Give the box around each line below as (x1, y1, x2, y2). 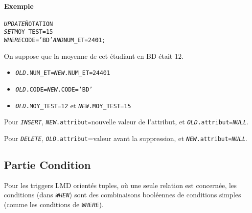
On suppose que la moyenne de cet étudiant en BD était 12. (4, 50, 183, 61)
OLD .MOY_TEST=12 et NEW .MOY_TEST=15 (15, 100, 131, 110)
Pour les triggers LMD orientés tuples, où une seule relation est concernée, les (4, 180, 237, 190)
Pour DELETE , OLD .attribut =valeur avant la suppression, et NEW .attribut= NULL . (4, 133, 248, 143)
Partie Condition (4, 157, 91, 172)
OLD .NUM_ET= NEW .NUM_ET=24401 (15, 70, 111, 77)
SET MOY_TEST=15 (4, 28, 53, 36)
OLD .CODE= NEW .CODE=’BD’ (15, 86, 93, 94)
